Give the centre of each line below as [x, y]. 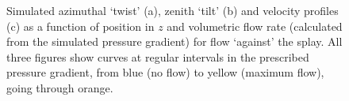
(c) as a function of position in [81, 26]
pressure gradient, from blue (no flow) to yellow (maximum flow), [165, 72]
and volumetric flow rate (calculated [255, 26]
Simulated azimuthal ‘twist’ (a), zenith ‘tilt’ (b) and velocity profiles [173, 10]
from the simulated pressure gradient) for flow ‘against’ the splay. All [174, 41]
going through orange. [60, 87]
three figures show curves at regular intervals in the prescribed [158, 56]
